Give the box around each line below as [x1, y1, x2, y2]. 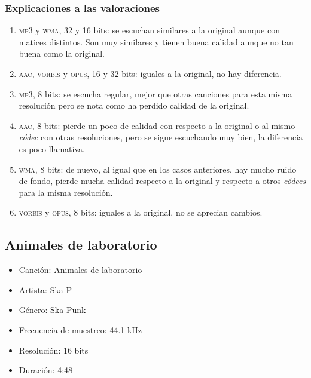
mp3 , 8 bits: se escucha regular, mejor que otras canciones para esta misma [19, 87, 292, 100]
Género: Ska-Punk [19, 303, 86, 316]
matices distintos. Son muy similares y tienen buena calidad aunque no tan [19, 35, 294, 48]
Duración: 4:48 [19, 364, 73, 376]
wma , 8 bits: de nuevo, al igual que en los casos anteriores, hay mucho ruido [19, 162, 297, 175]
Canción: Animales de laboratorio [19, 263, 142, 276]
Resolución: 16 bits [19, 343, 89, 356]
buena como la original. [19, 47, 105, 60]
